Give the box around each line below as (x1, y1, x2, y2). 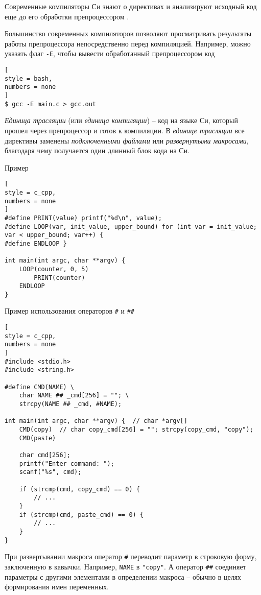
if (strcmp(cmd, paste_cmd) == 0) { (19, 511, 144, 518)
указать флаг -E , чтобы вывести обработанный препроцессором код (5, 48, 215, 59)
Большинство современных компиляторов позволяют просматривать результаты (5, 28, 252, 39)
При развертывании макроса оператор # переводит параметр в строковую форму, (5, 551, 257, 562)
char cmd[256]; (19, 451, 70, 459)
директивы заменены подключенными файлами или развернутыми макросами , (5, 135, 249, 146)
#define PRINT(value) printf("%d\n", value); (5, 214, 162, 222)
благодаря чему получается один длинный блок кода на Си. (5, 145, 190, 156)
